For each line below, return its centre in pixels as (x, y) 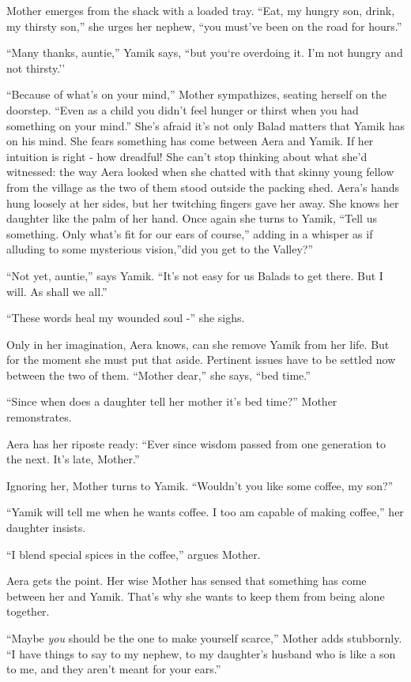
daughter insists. (46, 528)
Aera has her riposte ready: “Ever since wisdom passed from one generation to (196, 443)
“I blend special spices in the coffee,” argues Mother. (134, 554)
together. (28, 611)
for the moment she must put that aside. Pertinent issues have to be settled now (201, 360)
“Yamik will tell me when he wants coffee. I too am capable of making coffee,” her (205, 512)
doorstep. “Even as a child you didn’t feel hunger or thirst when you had (183, 109)
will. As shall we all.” (57, 291)
